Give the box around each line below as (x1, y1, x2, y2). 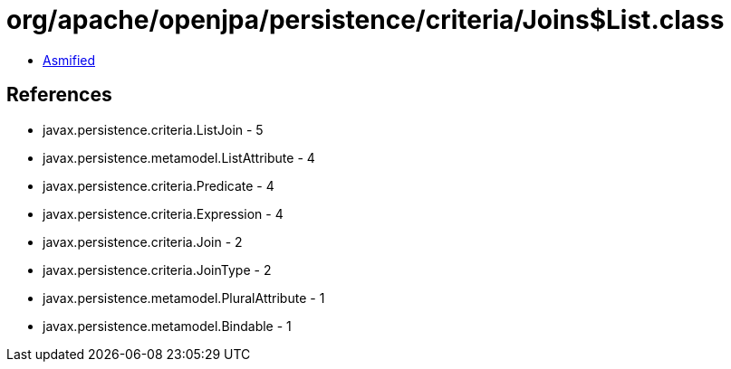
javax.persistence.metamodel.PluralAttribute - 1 (43, 289, 325, 306)
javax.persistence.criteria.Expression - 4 (43, 205, 284, 222)
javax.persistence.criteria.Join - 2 (43, 233, 243, 250)
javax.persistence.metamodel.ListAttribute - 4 (43, 149, 315, 166)
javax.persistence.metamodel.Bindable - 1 (43, 317, 292, 334)
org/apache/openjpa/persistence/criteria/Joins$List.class (6, 5, 725, 35)
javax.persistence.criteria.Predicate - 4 (43, 177, 274, 194)
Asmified (43, 52, 96, 68)
